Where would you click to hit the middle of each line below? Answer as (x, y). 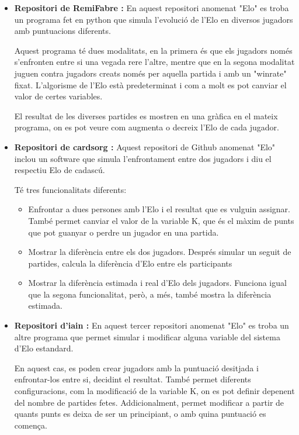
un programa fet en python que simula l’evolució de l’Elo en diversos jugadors (154, 19)
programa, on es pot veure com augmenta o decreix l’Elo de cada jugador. (147, 127)
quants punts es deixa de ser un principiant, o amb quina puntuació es (140, 414)
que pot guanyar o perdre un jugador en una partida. (124, 232)
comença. (31, 425)
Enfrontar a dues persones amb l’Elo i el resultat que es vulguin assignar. (159, 209)
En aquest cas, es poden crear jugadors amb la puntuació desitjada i (136, 367)
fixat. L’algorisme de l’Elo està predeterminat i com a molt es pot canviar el (150, 84)
